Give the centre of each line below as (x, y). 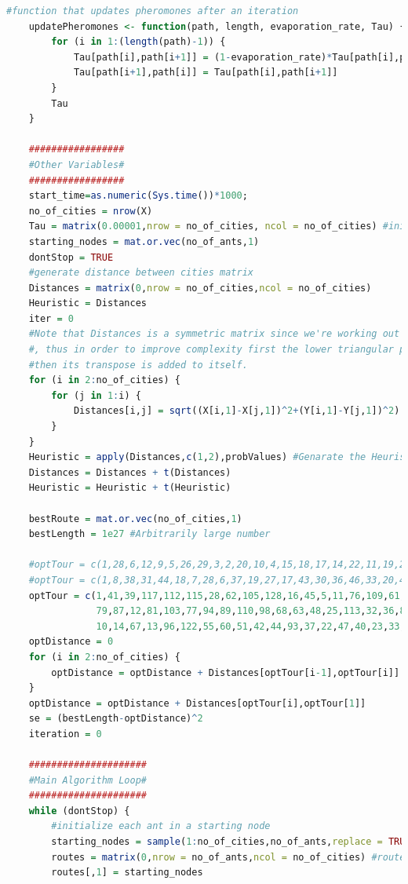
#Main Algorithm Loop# (87, 780)
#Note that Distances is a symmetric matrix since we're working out (214, 334)
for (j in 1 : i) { (96, 395)
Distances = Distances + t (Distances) (130, 472)
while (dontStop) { (79, 811)
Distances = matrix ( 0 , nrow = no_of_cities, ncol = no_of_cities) (200, 288)
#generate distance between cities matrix (141, 273)
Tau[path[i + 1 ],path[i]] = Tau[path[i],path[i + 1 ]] (206, 73)
